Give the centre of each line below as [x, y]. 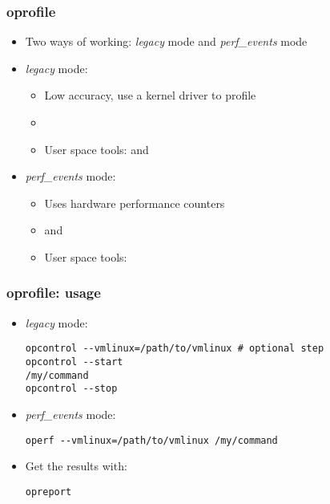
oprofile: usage [54, 293]
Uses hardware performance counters [135, 203]
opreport [48, 492]
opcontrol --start [74, 362]
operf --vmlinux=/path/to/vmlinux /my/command [151, 440]
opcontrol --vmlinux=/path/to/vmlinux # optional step [175, 349]
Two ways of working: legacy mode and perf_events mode [166, 41]
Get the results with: [76, 466]
